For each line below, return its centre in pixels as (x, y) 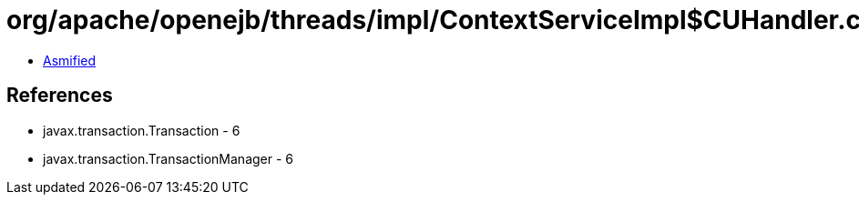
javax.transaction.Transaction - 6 (142, 130)
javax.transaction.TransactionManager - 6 (169, 158)
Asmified (70, 60)
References (60, 96)
